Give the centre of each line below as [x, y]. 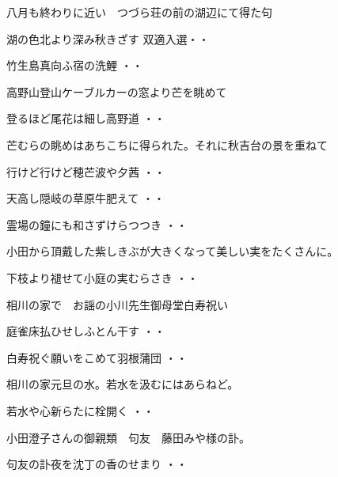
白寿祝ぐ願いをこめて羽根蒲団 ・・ [97, 357]
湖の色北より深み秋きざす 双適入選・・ [108, 38]
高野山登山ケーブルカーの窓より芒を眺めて [117, 91]
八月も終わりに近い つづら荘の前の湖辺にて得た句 [139, 12]
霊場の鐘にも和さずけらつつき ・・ [97, 224]
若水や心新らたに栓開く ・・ [80, 410]
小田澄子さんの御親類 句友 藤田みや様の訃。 [128, 437]
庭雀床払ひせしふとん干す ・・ [86, 331]
